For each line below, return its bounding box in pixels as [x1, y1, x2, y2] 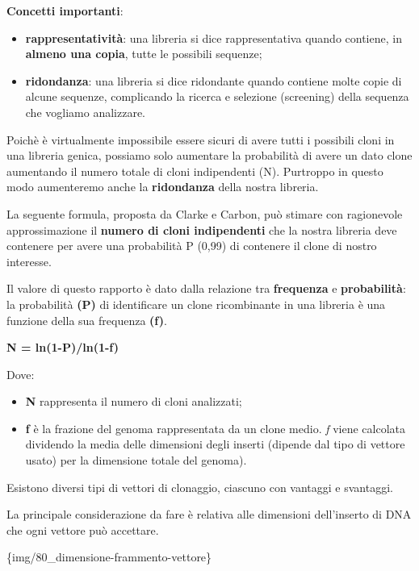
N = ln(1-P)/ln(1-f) [6, 339, 119, 356]
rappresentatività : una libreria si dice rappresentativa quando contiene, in [25, 29, 402, 46]
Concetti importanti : [6, 2, 124, 19]
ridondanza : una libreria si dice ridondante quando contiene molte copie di [25, 72, 402, 89]
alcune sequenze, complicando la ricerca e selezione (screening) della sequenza [25, 88, 409, 105]
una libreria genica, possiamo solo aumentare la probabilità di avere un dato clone [6, 147, 413, 164]
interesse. [6, 252, 52, 269]
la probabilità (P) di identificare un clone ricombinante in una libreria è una [6, 295, 386, 312]
